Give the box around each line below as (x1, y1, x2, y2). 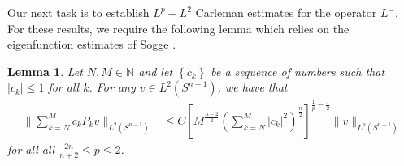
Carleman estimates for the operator (195, 4, 377, 20)
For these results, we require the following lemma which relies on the (7, 19, 350, 36)
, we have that (217, 79, 288, 96)
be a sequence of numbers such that (211, 62, 385, 79)
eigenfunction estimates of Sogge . (7, 36, 176, 53)
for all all (7, 140, 55, 157)
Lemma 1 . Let (7, 62, 83, 79)
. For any (89, 79, 136, 96)
